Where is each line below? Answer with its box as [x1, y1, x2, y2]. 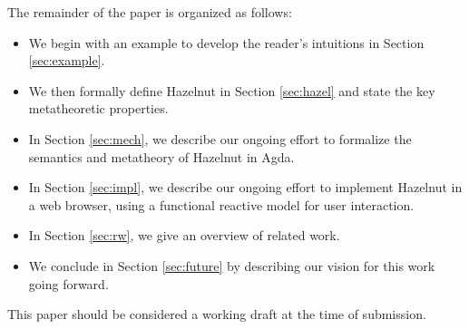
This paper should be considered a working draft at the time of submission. [7, 305, 426, 324]
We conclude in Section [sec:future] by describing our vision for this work [28, 256, 435, 275]
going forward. [28, 274, 109, 293]
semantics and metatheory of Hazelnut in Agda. [28, 147, 295, 166]
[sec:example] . [28, 51, 105, 70]
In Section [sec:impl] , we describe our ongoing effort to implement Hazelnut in [28, 178, 463, 197]
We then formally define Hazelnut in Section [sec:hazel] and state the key [28, 81, 435, 100]
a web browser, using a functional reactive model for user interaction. [28, 195, 415, 214]
